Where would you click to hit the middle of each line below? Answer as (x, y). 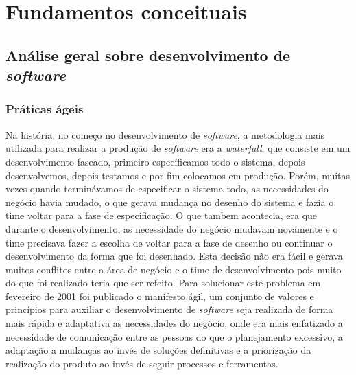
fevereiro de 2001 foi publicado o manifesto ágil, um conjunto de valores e (160, 296)
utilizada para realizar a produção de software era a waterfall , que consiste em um (178, 148)
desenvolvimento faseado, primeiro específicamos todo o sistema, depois (155, 161)
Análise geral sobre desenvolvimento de (148, 55)
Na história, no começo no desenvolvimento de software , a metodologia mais (165, 134)
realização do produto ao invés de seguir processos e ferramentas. (142, 363)
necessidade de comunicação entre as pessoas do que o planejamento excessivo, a (174, 336)
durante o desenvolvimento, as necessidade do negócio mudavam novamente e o (172, 228)
